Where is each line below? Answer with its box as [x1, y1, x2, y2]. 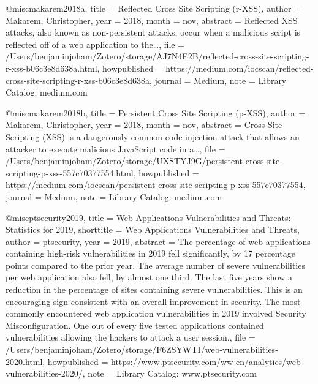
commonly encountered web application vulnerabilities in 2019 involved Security [6, 307, 306, 320]
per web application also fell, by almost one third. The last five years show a [6, 271, 292, 284]
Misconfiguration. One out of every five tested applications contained [6, 318, 264, 331]
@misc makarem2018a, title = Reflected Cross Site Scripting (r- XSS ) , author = [6, 2, 301, 14]
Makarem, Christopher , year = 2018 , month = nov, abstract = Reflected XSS [6, 13, 298, 26]
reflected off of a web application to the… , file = [6, 37, 185, 50]
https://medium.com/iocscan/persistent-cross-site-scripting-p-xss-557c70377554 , [6, 178, 306, 191]
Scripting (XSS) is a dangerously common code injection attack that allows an [6, 130, 300, 143]
